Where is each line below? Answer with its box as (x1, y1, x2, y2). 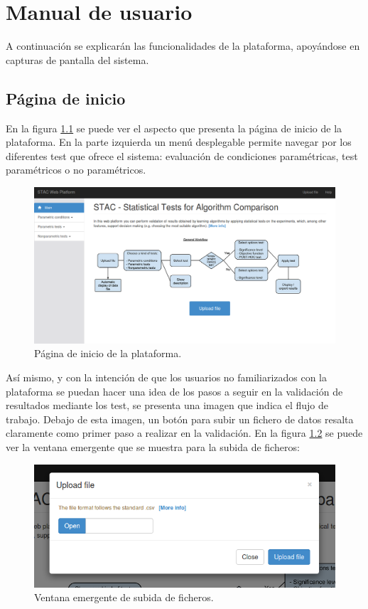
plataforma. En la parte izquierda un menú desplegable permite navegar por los (6, 134, 352, 149)
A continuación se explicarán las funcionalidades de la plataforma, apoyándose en (6, 38, 360, 53)
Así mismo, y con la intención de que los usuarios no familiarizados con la (6, 369, 328, 384)
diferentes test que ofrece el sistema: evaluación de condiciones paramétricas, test (6, 148, 358, 163)
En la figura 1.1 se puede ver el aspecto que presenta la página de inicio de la (6, 120, 342, 135)
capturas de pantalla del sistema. (6, 52, 149, 67)
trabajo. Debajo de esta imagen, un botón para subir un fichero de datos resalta (6, 411, 354, 426)
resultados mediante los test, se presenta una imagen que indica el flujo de (6, 398, 328, 413)
